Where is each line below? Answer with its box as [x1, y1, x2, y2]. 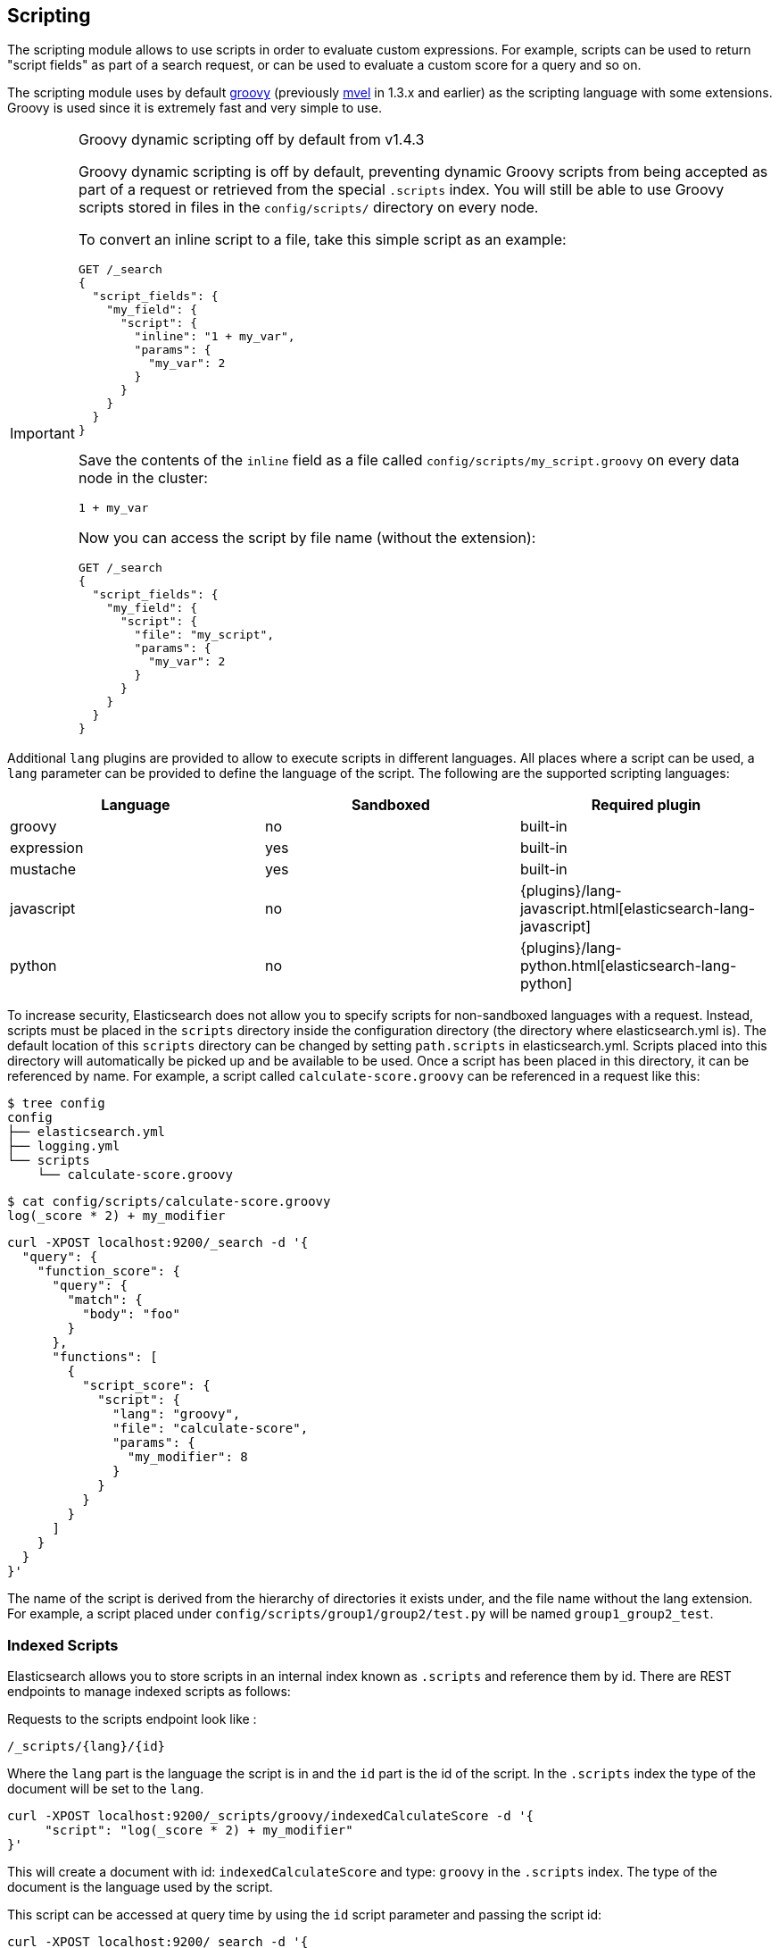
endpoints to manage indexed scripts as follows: [7, 1684, 291, 1700]
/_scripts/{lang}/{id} [7, 1739, 166, 1754]
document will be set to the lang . [7, 1781, 204, 1797]
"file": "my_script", [134, 628, 275, 642]
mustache [10, 860, 77, 879]
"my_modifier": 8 [127, 1450, 248, 1465]
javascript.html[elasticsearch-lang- [519, 899, 756, 918]
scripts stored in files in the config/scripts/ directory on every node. [78, 198, 539, 217]
